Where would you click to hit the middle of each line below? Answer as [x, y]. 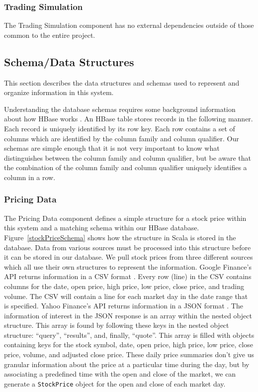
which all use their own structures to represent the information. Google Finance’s [128, 266]
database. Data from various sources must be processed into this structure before [128, 247]
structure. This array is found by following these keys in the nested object [117, 325]
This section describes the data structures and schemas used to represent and [122, 82]
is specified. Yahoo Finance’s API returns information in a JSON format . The [124, 306]
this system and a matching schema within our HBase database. [102, 228]
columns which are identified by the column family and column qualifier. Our [122, 138]
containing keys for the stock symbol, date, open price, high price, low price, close [129, 344]
